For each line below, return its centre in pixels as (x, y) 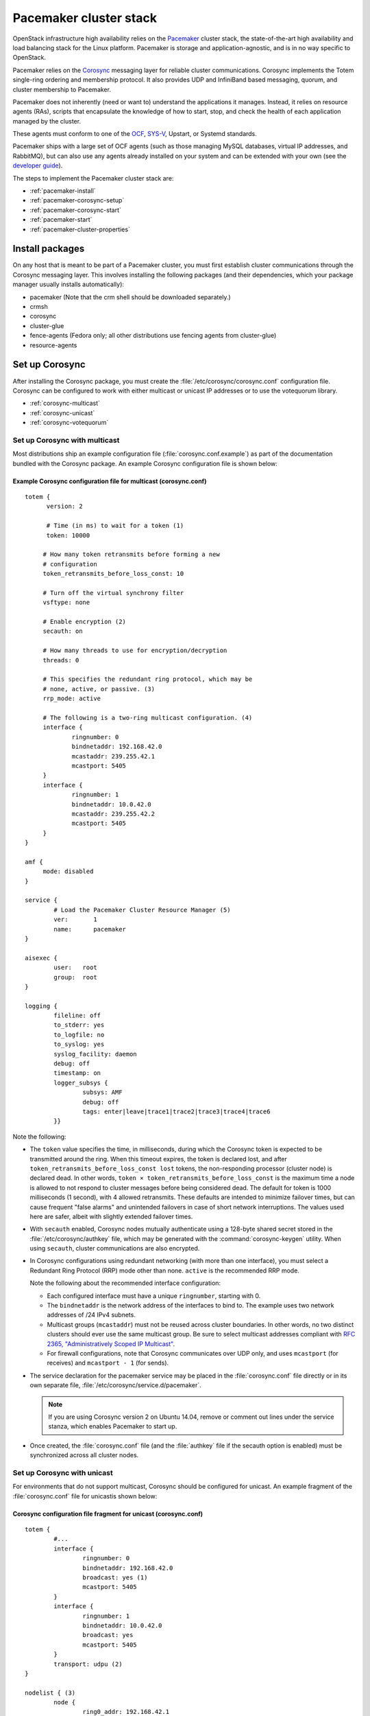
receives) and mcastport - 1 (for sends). (108, 1363)
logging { (41, 1006)
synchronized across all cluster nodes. (84, 1455)
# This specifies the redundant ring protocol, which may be (148, 679)
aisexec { (41, 958)
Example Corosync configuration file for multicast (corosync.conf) (110, 481)
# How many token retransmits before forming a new (132, 555)
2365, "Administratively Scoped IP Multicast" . (111, 1344)
